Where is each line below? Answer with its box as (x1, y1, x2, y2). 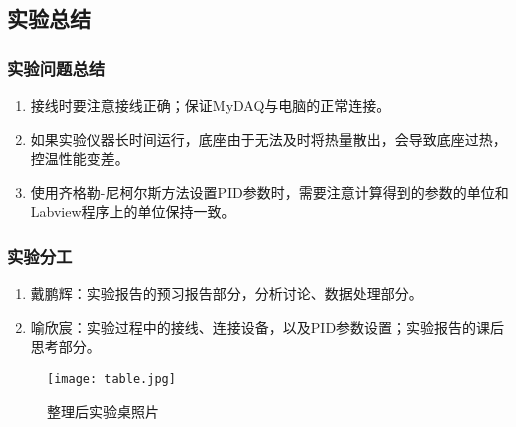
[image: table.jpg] (47, 371, 176, 386)
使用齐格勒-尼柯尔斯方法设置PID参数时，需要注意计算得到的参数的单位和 (30, 181, 509, 202)
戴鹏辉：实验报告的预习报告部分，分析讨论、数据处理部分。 (30, 283, 423, 304)
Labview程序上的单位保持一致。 (30, 201, 236, 222)
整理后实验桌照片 (47, 400, 159, 421)
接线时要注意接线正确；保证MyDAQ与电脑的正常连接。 (30, 95, 391, 115)
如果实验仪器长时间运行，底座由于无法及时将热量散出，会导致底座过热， (30, 128, 507, 149)
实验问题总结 (7, 55, 106, 80)
